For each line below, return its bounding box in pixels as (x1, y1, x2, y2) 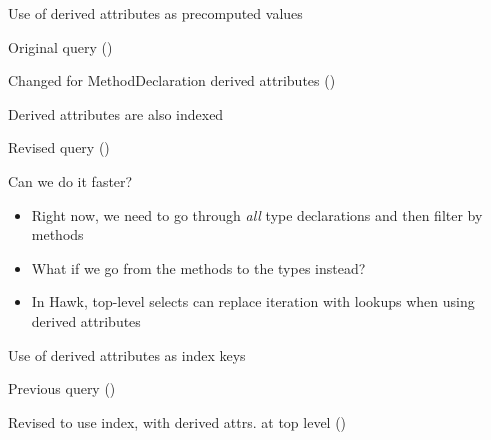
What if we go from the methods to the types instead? (31, 257, 366, 278)
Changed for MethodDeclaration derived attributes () (8, 70, 336, 91)
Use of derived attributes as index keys (8, 344, 246, 365)
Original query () (8, 36, 113, 57)
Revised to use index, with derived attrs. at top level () (8, 411, 347, 432)
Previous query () (8, 378, 116, 399)
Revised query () (8, 137, 110, 158)
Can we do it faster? (8, 170, 133, 191)
